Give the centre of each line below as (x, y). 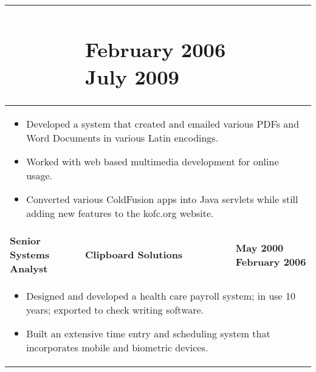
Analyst (29, 269)
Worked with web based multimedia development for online (153, 162)
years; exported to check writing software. (115, 310)
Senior (25, 241)
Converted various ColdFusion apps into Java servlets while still (162, 199)
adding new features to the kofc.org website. (120, 213)
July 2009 (132, 76)
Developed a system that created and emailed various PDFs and (163, 124)
